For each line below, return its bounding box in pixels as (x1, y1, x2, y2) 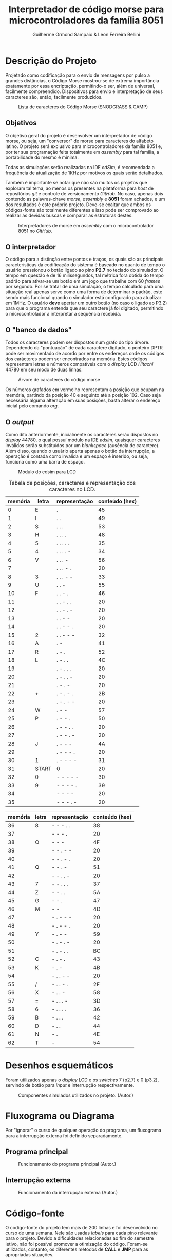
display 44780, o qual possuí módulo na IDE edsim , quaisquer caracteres (5, 437, 160, 443)
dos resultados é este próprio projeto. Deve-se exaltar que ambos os (5, 201, 151, 208)
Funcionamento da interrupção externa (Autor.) (18, 1190, 118, 1196)
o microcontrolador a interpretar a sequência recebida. (5, 311, 122, 317)
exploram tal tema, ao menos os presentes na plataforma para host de (5, 185, 154, 191)
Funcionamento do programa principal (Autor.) (18, 1161, 117, 1167)
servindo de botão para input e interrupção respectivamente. (5, 1082, 135, 1088)
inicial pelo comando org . (5, 403, 59, 409)
